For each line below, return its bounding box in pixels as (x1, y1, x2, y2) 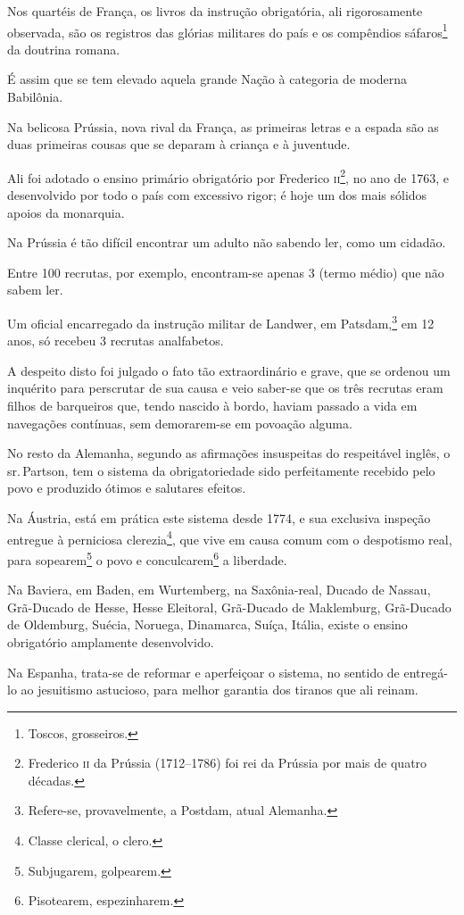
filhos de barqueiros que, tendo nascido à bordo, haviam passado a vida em (7, 396, 418, 415)
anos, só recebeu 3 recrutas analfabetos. (7, 331, 224, 350)
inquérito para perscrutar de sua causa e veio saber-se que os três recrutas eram (7, 378, 443, 397)
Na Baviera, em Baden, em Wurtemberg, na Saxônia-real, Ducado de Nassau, (7, 580, 431, 599)
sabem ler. (7, 280, 63, 299)
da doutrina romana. (7, 39, 120, 58)
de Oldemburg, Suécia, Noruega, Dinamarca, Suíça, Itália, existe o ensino (7, 615, 408, 634)
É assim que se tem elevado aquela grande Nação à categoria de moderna (7, 70, 408, 88)
